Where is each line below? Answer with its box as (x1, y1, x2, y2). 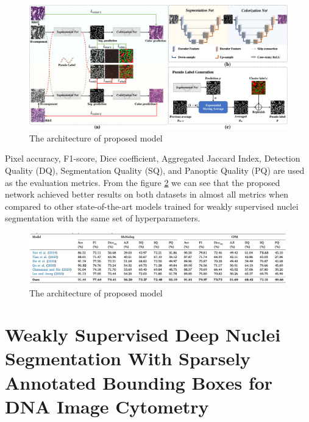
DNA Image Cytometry (5, 393, 209, 418)
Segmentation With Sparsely (5, 346, 251, 371)
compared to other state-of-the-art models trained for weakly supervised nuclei (5, 199, 299, 212)
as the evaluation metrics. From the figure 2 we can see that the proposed (5, 176, 280, 188)
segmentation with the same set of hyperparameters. (5, 212, 201, 224)
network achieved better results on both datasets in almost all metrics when (5, 188, 288, 201)
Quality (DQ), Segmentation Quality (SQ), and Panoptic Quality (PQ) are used (5, 163, 305, 176)
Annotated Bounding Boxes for (5, 370, 273, 395)
